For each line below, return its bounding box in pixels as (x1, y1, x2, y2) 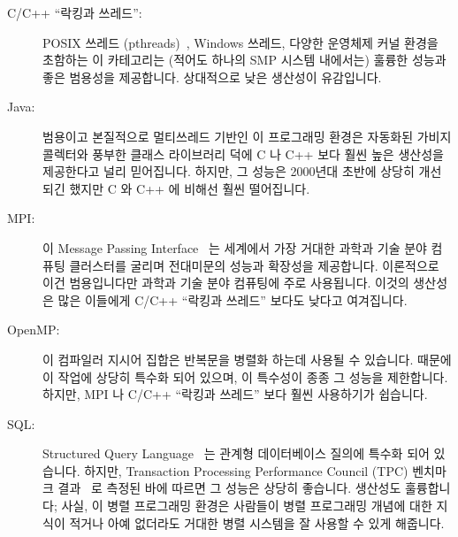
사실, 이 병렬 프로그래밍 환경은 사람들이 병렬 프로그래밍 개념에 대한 (61, 496, 432, 515)
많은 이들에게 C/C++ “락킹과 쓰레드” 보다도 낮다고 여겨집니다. (57, 290, 408, 309)
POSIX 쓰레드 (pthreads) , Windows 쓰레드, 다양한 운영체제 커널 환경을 (42, 33, 439, 51)
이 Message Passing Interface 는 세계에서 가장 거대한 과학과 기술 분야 (42, 238, 427, 257)
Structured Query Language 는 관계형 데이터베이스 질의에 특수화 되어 (42, 444, 430, 463)
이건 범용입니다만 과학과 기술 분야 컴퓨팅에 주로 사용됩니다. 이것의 (42, 273, 409, 292)
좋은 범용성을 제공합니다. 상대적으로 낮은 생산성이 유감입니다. (42, 67, 382, 86)
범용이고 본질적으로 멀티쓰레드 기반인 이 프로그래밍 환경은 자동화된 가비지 (42, 127, 452, 145)
